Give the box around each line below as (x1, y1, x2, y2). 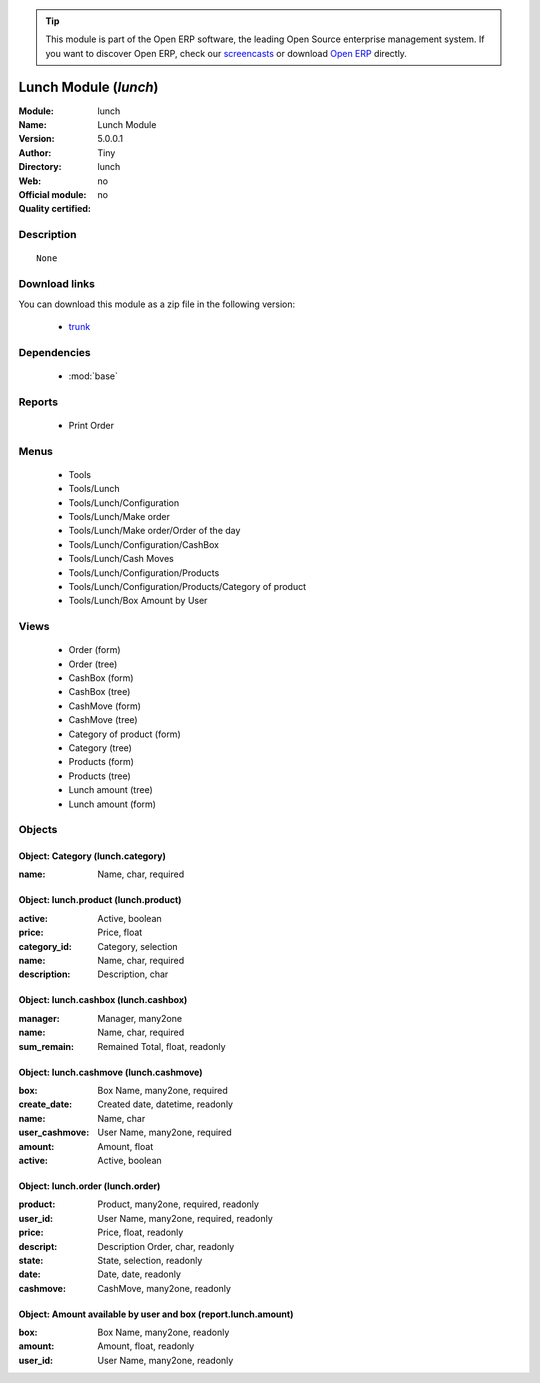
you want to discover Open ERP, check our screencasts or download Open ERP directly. (45, 47, 407, 59)
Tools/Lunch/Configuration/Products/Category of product (68, 580, 307, 592)
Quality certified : (18, 203, 92, 215)
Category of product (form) (68, 728, 181, 740)
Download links (18, 277, 95, 291)
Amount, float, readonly (97, 1340, 195, 1352)
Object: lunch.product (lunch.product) (18, 894, 182, 906)
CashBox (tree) (68, 686, 131, 698)
